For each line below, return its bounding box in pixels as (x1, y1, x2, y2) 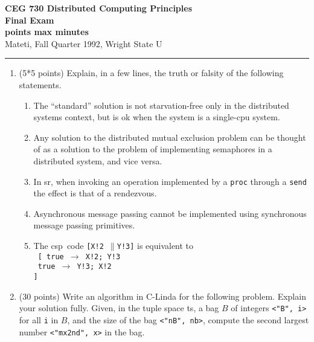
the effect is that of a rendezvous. (33, 187, 157, 199)
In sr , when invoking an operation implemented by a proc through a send (33, 175, 307, 187)
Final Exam (5, 13, 54, 26)
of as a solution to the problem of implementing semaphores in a (33, 143, 272, 155)
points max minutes (5, 25, 89, 38)
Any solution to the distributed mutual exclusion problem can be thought (33, 131, 306, 143)
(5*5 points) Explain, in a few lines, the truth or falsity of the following (19, 66, 284, 79)
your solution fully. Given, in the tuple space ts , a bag (19, 302, 219, 314)
